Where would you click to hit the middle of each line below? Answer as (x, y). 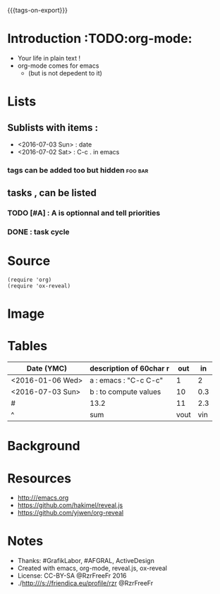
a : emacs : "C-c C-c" (126, 380)
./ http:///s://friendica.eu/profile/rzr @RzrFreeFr (85, 583)
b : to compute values (125, 392)
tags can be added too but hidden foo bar (78, 170)
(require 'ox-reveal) (39, 286)
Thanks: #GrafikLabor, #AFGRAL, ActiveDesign (86, 561)
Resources (39, 478)
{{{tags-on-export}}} (38, 10)
